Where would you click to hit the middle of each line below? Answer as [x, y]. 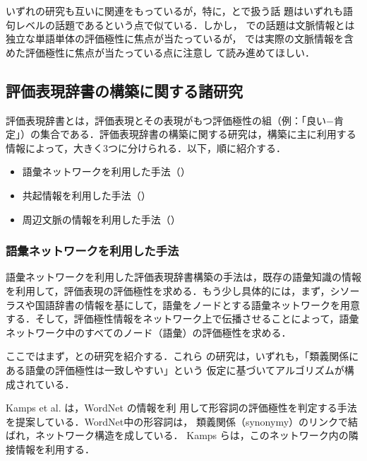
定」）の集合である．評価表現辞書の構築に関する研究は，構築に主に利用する [181, 134]
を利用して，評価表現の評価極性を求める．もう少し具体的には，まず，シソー [183, 290]
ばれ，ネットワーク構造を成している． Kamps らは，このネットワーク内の [177, 435]
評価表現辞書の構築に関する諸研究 [124, 90]
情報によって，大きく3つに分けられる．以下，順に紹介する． [146, 147]
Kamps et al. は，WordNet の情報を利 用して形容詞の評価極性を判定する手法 [181, 408]
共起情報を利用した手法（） [86, 195]
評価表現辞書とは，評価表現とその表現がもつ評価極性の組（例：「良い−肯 [175, 120]
